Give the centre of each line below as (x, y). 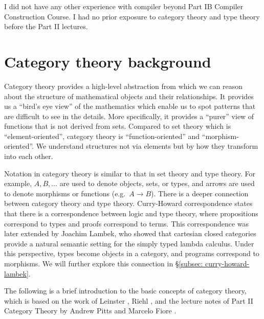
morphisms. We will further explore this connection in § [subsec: (104, 263)
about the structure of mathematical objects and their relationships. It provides (129, 96)
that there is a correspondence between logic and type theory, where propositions (131, 213)
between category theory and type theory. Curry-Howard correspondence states (128, 203)
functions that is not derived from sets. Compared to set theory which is (118, 126)
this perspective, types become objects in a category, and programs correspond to (132, 253)
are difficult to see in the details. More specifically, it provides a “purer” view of (129, 116)
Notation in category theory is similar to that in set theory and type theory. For (130, 173)
